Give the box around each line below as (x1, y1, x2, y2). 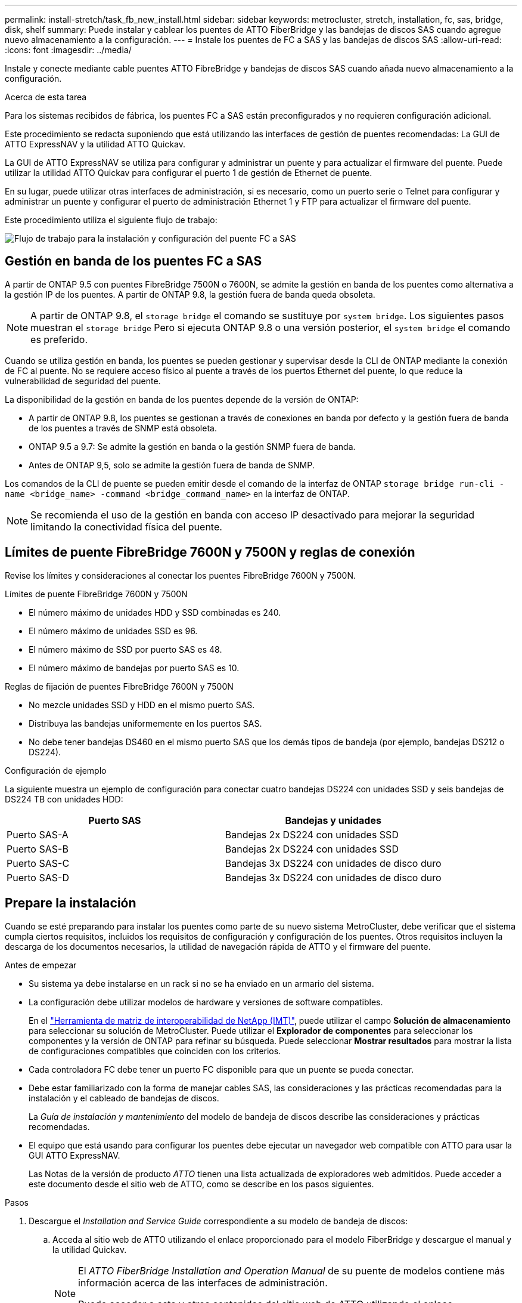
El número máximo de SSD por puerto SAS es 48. (29, 644, 222, 654)
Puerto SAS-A (7, 828, 69, 841)
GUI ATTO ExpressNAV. (29, 1150, 120, 1160)
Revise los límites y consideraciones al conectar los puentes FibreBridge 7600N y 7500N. (5, 570, 356, 581)
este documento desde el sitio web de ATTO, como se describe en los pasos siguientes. (29, 1178, 374, 1189)
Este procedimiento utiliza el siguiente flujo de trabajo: (5, 215, 218, 225)
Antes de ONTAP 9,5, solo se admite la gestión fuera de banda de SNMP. (29, 459, 315, 470)
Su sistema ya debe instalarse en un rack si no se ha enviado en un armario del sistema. (29, 978, 374, 989)
